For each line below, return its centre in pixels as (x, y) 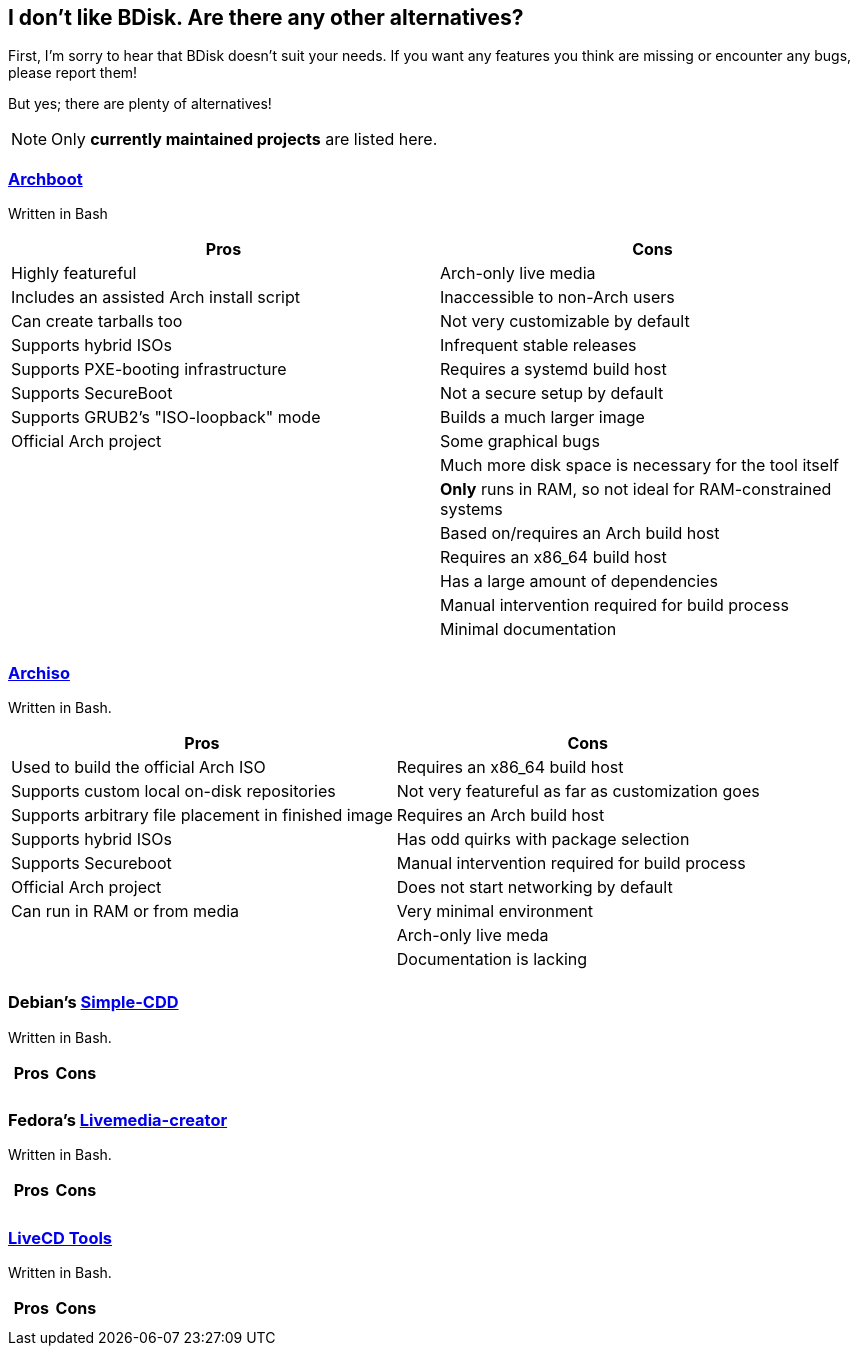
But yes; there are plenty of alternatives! (140, 104)
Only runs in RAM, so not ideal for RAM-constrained (636, 489)
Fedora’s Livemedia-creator (118, 1120)
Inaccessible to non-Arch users (557, 297)
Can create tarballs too (97, 321)
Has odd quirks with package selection (543, 838)
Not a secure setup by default (552, 393)
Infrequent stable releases (538, 345)
